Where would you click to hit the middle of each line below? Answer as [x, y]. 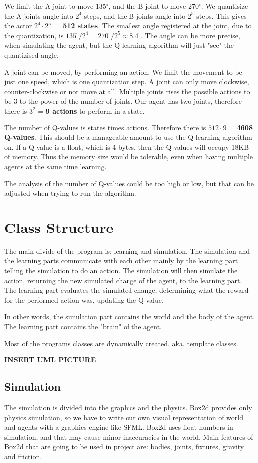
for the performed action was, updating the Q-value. [84, 299]
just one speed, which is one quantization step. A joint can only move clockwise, [127, 81]
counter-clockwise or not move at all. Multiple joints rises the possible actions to [127, 91]
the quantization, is [34, 35]
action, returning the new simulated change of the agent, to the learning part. [123, 280]
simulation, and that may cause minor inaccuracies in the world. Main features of [129, 436]
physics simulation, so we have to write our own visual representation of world [124, 417]
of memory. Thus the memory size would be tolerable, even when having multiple [129, 157]
